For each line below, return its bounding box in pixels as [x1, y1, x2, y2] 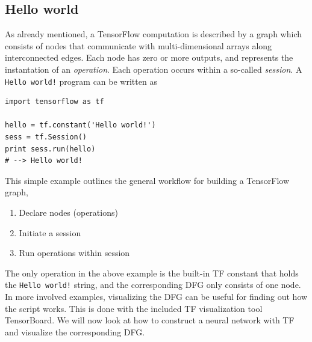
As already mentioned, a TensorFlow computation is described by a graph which [5, 28, 302, 40]
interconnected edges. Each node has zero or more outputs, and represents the [5, 51, 293, 64]
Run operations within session [19, 246, 130, 259]
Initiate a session [19, 226, 81, 239]
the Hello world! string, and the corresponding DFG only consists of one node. [5, 278, 301, 291]
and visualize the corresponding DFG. [5, 325, 145, 338]
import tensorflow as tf [5, 97, 104, 106]
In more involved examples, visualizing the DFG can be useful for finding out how [5, 290, 308, 303]
